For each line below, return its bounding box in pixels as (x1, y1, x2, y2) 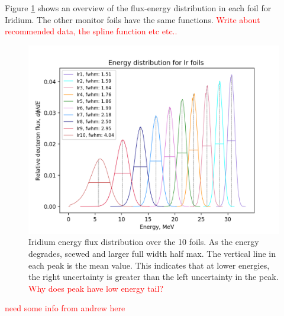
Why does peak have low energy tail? (28, 282, 163, 294)
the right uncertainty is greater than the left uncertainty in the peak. (28, 270, 279, 283)
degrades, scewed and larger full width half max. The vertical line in (28, 247, 276, 259)
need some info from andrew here (5, 302, 125, 314)
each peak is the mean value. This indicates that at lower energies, (28, 259, 270, 271)
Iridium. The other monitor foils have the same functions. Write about (5, 13, 260, 25)
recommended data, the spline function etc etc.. (5, 25, 177, 37)
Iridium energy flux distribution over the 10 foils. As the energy (28, 236, 259, 248)
